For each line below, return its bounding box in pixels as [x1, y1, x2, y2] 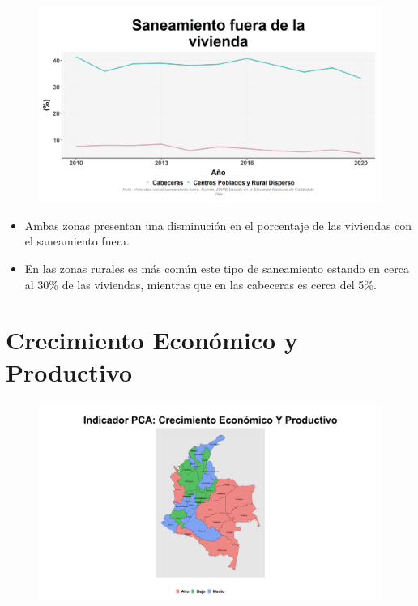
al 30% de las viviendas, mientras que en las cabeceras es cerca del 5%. [24, 275, 377, 292]
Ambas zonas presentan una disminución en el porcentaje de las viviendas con [24, 216, 412, 233]
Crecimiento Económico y [6, 323, 298, 356]
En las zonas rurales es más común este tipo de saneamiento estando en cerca [24, 260, 409, 276]
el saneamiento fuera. [24, 233, 130, 250]
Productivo [6, 355, 133, 388]
